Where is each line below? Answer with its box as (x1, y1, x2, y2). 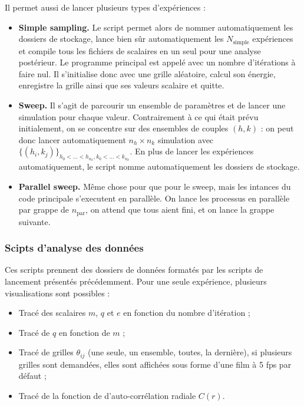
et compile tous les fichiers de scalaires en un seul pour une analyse (18, 44, 261, 57)
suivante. (18, 215, 51, 227)
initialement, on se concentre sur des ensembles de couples (18, 122, 229, 134)
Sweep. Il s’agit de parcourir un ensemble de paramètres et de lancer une (18, 99, 286, 111)
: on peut (260, 122, 294, 134)
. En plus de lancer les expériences (130, 145, 254, 157)
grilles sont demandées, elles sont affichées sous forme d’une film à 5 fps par (18, 358, 292, 370)
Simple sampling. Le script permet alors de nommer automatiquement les (18, 21, 293, 33)
